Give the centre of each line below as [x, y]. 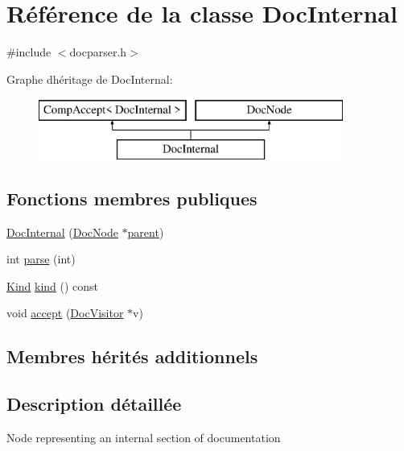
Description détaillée [94, 404]
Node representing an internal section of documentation [144, 438]
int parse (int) [41, 259]
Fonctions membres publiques [132, 198]
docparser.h [98, 52]
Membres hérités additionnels [132, 356]
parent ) [146, 232]
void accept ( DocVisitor [65, 313]
